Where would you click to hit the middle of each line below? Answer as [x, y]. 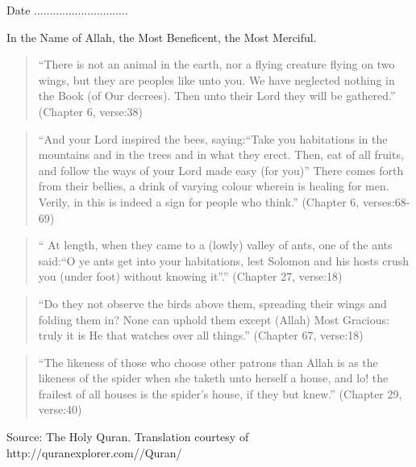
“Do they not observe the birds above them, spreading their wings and [212, 303]
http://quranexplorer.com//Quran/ [94, 452]
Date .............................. [67, 10]
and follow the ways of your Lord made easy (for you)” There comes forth [221, 170]
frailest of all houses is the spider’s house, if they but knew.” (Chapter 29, [220, 393]
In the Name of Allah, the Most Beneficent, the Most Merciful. [162, 37]
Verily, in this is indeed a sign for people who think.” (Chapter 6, [199, 201]
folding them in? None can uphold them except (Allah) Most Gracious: [214, 319]
